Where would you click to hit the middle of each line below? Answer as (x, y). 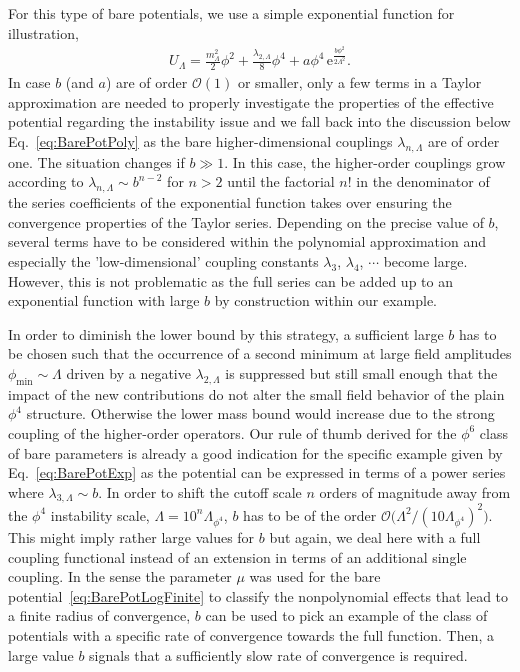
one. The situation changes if (96, 161)
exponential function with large (104, 300)
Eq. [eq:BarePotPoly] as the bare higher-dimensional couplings (200, 140)
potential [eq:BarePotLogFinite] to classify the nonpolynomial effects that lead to (258, 595)
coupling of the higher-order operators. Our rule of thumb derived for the (232, 432)
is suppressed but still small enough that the (361, 372)
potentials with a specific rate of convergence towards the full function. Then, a (251, 634)
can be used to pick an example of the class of (346, 615)
